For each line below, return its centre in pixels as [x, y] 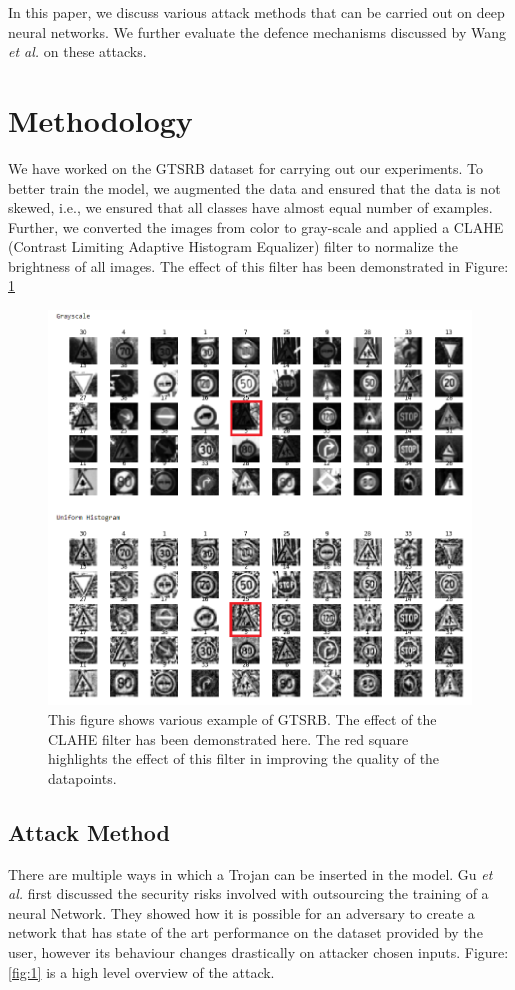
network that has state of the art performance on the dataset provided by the [245, 932]
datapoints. [82, 777]
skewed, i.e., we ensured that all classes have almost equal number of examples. [250, 207]
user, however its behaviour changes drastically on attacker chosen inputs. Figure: [258, 951]
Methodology [100, 119]
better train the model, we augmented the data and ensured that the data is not [254, 187]
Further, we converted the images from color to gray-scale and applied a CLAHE [256, 226]
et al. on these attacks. [77, 51]
